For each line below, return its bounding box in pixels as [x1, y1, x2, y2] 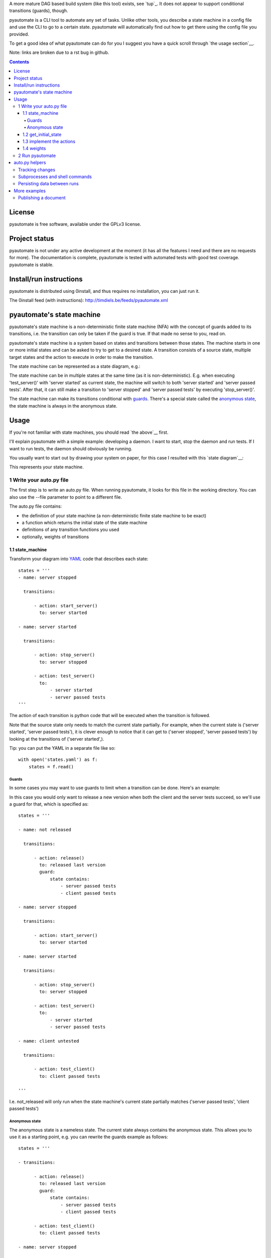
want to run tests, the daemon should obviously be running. [9, 445, 132, 451]
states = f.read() [28, 764, 74, 769]
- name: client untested [18, 1038, 79, 1044]
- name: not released [18, 827, 71, 833]
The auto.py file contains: [9, 503, 62, 509]
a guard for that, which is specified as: [9, 801, 89, 807]
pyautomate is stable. [9, 262, 54, 268]
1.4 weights [23, 145, 46, 151]
